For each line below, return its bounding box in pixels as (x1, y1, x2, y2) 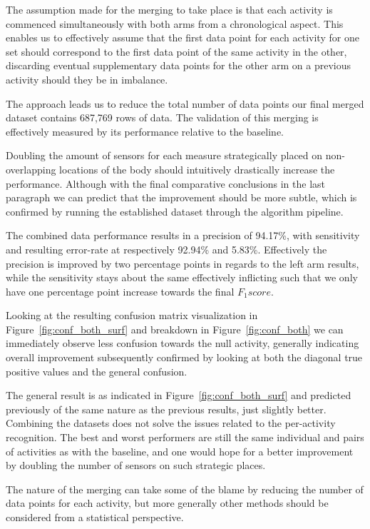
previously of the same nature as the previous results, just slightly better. (6, 401, 327, 416)
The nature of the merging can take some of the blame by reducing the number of (6, 481, 364, 496)
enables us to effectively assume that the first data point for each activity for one (6, 30, 359, 45)
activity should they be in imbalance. (6, 71, 168, 86)
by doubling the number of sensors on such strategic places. (6, 458, 266, 473)
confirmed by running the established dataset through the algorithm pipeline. (6, 203, 344, 218)
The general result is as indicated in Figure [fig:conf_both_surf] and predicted (6, 388, 351, 403)
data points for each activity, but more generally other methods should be (6, 495, 329, 510)
